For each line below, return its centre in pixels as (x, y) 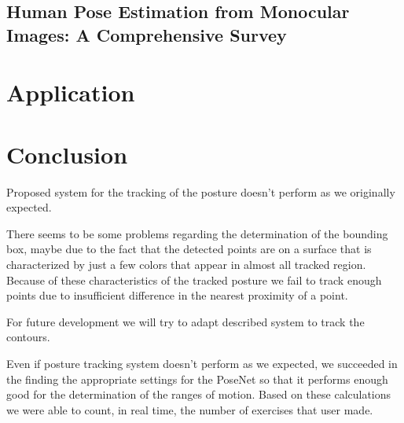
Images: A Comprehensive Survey (147, 34)
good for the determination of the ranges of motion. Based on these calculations (199, 394)
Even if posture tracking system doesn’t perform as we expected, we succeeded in (202, 364)
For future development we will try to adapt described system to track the (185, 321)
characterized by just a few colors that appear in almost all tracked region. (186, 265)
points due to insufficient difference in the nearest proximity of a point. (177, 295)
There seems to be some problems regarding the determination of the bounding (197, 233)
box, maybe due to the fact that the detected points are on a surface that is (189, 249)
